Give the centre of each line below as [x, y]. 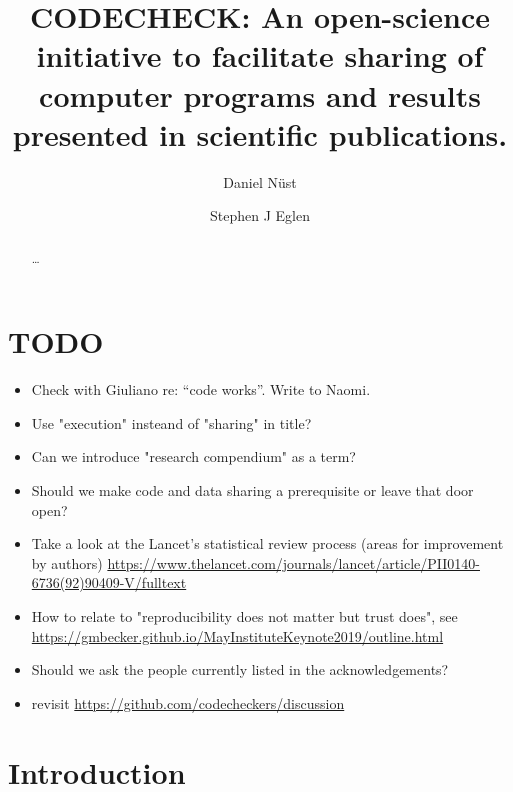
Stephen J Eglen [260, 215]
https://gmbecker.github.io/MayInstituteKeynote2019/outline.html [237, 635]
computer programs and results [260, 94]
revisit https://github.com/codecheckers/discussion [188, 702]
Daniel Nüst [260, 181]
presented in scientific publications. [260, 133]
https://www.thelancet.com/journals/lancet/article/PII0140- [293, 562]
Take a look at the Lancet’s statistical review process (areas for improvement [267, 543]
